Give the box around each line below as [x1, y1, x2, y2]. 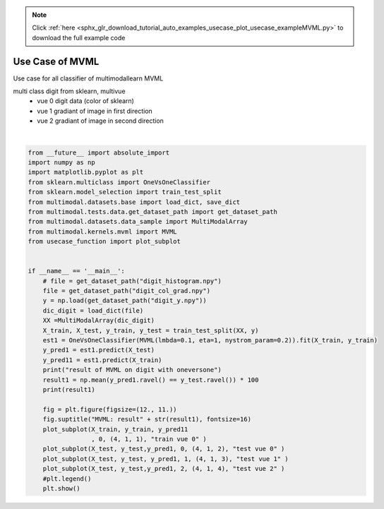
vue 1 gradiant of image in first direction [37, 107, 153, 115]
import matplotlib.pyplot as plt [28, 168, 144, 176]
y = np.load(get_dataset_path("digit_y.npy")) [42, 297, 208, 305]
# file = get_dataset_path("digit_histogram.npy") [42, 277, 222, 285]
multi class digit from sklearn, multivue [13, 87, 126, 95]
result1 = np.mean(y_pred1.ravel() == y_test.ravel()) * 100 [42, 376, 259, 384]
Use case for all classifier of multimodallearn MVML [13, 74, 164, 83]
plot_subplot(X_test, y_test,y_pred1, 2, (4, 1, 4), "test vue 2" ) [42, 465, 285, 473]
